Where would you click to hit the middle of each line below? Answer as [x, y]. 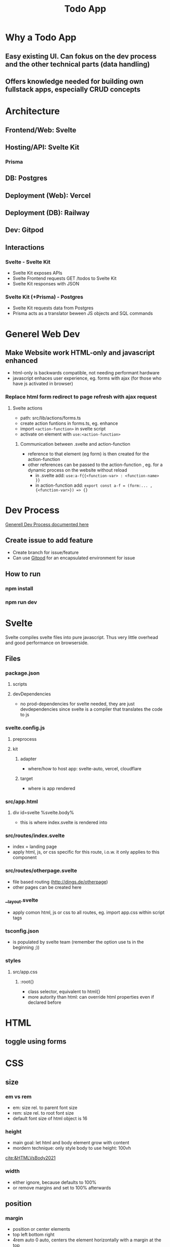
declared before [45, 1002]
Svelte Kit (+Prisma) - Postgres [44, 297]
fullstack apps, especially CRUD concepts [73, 89]
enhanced [22, 360]
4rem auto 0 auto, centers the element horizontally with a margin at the [87, 1240]
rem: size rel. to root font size [43, 1113]
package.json [22, 673]
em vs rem [19, 1096]
